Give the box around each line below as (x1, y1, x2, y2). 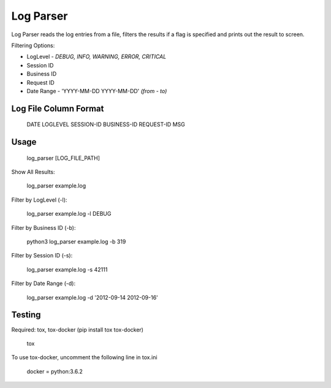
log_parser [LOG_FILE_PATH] (26, 154, 101, 162)
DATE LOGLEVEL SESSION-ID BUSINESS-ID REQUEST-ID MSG (26, 121, 185, 128)
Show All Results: (11, 169, 55, 176)
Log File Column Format (11, 103, 104, 113)
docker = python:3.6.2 (26, 368, 83, 375)
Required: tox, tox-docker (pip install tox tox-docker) (11, 325, 144, 333)
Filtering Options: (11, 42, 55, 49)
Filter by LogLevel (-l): (11, 196, 67, 204)
